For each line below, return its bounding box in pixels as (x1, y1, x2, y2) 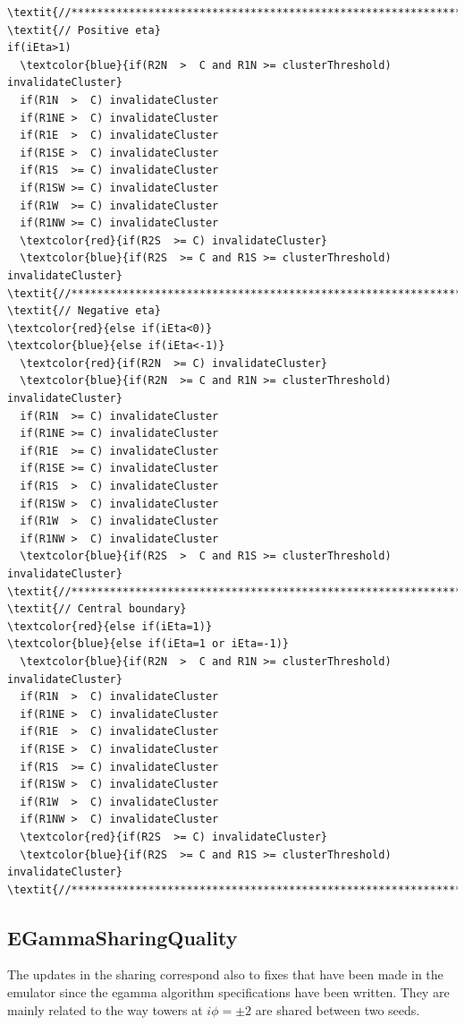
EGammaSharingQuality (7, 923, 238, 951)
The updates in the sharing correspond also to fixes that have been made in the (7, 965, 444, 984)
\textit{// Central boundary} (7, 602, 187, 616)
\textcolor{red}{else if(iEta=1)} (7, 619, 213, 633)
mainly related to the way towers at (7, 1000, 203, 1019)
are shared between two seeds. (255, 1000, 420, 1019)
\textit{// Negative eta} (7, 304, 161, 318)
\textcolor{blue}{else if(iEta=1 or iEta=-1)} (7, 637, 289, 651)
